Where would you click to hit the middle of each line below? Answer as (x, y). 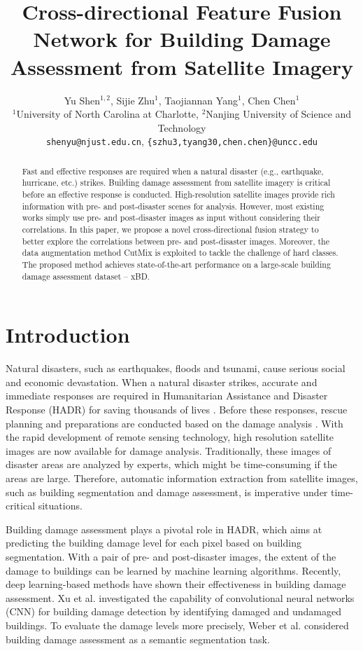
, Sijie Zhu (133, 100)
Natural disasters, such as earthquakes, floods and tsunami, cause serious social (176, 368)
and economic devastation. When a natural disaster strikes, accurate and (162, 382)
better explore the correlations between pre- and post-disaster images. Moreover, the (176, 241)
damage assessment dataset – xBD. (86, 276)
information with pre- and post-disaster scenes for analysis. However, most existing (173, 206)
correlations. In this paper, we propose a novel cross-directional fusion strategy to (170, 229)
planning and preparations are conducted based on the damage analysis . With (175, 423)
